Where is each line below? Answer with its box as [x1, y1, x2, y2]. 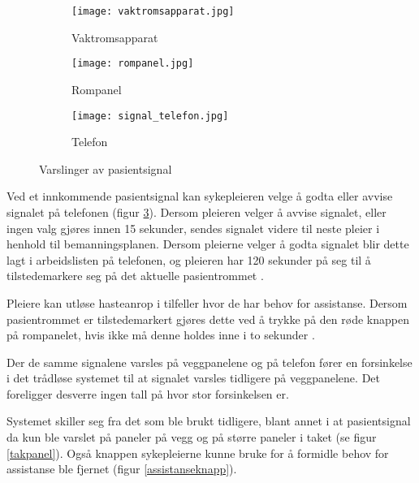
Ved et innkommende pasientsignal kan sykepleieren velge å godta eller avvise [6, 188, 393, 205]
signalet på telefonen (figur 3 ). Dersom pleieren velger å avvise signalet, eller [6, 203, 387, 220]
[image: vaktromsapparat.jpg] [71, 6, 235, 17]
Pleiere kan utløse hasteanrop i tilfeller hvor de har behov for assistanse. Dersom [6, 294, 408, 311]
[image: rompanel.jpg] [71, 58, 194, 70]
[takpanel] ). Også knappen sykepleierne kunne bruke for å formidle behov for [6, 444, 389, 461]
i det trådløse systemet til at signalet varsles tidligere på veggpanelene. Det [6, 369, 380, 386]
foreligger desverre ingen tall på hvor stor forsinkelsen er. [6, 385, 289, 402]
